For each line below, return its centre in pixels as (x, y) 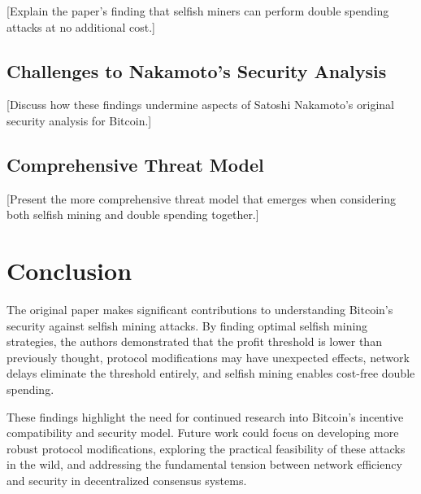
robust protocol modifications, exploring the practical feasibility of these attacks (206, 448)
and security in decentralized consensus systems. (127, 481)
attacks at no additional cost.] (81, 26)
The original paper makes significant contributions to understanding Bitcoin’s (200, 310)
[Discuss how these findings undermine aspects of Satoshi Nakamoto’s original (200, 105)
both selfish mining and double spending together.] (133, 214)
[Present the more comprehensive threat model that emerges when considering (202, 198)
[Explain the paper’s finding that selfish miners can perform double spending (198, 11)
